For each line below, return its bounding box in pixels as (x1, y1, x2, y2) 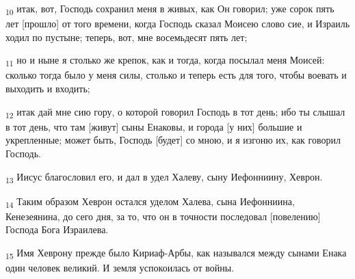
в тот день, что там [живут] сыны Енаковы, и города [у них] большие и (5, 119, 302, 133)
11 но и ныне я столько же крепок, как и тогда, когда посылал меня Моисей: (5, 53, 325, 69)
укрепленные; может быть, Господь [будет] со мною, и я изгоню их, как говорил (5, 133, 341, 147)
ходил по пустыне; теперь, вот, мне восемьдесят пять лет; (5, 29, 248, 44)
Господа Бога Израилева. (5, 222, 109, 237)
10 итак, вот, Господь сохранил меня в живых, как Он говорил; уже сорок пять (5, 1, 334, 17)
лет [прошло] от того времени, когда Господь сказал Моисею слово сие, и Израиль (5, 16, 350, 31)
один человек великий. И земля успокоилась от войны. (5, 261, 234, 275)
